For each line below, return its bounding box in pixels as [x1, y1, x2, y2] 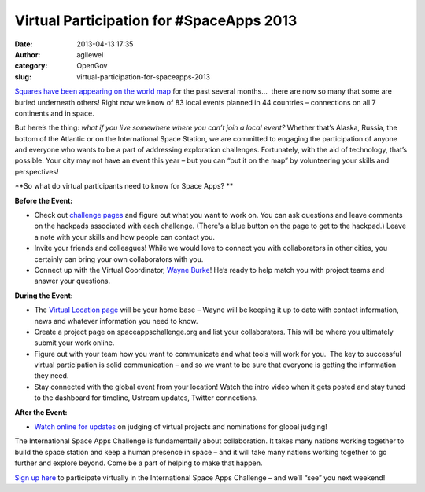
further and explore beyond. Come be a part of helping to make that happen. [14, 458, 263, 468]
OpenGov [76, 61, 108, 71]
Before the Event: [14, 196, 73, 205]
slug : [14, 72, 31, 82]
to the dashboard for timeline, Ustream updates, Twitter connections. [34, 393, 258, 402]
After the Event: [14, 407, 68, 417]
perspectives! [14, 167, 59, 176]
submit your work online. [34, 338, 115, 347]
